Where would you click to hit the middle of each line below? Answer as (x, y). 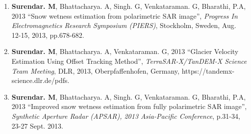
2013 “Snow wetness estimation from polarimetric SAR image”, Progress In (125, 15)
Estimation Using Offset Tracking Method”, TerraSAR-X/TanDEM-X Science (129, 61)
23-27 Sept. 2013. (37, 125)
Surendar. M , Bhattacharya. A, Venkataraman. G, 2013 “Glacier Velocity (125, 51)
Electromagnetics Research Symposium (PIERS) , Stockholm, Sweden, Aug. (124, 25)
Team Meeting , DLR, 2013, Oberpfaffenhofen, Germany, (95, 70)
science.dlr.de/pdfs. (40, 80)
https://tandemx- (208, 70)
